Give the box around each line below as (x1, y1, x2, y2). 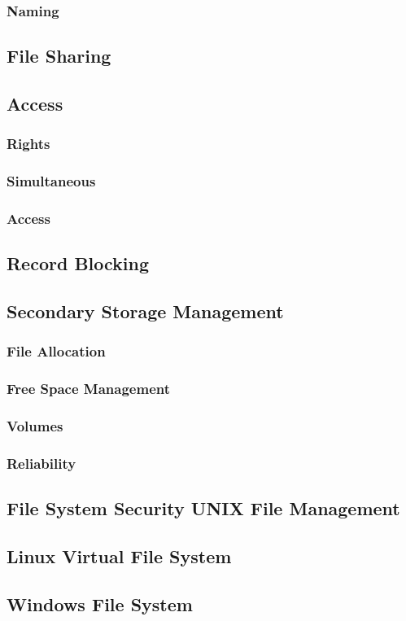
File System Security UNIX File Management (7, 496, 400, 521)
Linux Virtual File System (7, 544, 232, 569)
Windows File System (7, 591, 193, 616)
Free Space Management (7, 378, 171, 399)
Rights (7, 133, 50, 154)
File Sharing (7, 43, 111, 68)
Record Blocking (7, 251, 150, 276)
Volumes (7, 416, 63, 436)
